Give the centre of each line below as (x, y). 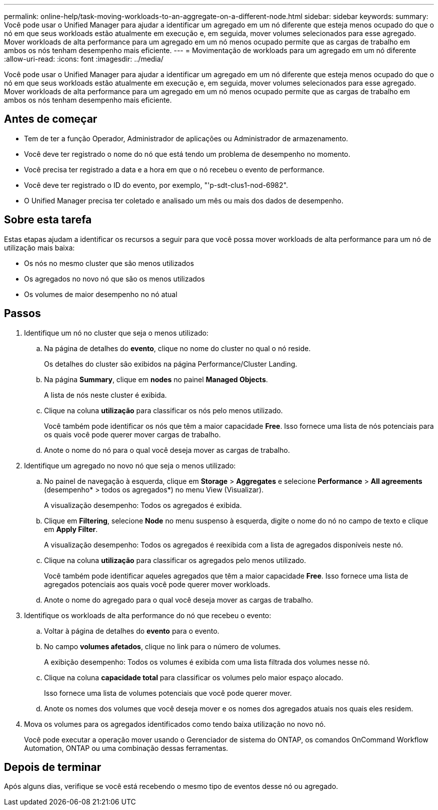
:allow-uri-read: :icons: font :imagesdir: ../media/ (84, 59)
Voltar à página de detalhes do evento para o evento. (132, 631)
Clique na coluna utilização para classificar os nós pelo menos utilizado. (163, 410)
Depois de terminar (53, 767)
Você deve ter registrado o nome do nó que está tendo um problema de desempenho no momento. (187, 154)
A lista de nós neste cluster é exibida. (105, 395)
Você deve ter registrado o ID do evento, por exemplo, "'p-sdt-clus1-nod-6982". (156, 185)
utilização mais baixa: (39, 247)
